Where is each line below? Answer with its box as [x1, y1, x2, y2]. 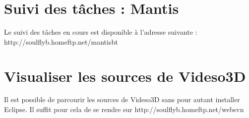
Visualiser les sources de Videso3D [4, 65, 246, 86]
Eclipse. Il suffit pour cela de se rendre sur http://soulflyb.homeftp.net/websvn [4, 104, 244, 115]
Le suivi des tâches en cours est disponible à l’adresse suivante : [4, 27, 197, 37]
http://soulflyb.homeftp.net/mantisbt [4, 36, 118, 47]
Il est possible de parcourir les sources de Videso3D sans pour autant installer [4, 94, 240, 105]
